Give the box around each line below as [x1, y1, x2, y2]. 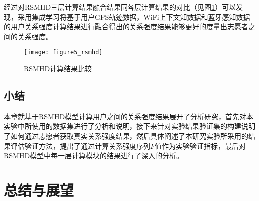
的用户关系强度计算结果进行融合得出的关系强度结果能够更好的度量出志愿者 [4, 21, 248, 32]
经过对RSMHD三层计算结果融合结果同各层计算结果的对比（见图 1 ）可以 [4, 2, 236, 12]
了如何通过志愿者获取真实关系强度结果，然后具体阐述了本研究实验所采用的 [4, 131, 248, 141]
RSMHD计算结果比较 [24, 63, 92, 74]
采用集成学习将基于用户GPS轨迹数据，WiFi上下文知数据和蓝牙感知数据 [17, 11, 250, 22]
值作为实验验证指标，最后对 [155, 140, 246, 151]
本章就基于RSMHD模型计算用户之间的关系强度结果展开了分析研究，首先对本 [4, 111, 254, 121]
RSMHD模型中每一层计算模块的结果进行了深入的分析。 [4, 150, 184, 161]
